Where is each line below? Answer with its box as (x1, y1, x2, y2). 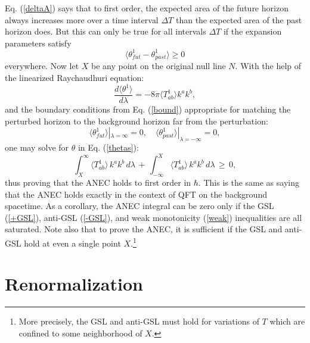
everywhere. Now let (5, 60, 79, 72)
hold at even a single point (24, 236, 121, 249)
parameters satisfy (5, 36, 72, 49)
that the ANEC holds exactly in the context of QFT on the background (5, 188, 267, 200)
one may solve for (5, 141, 69, 154)
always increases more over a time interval (5, 13, 159, 26)
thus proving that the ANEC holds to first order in (5, 176, 191, 188)
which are (269, 315, 305, 328)
